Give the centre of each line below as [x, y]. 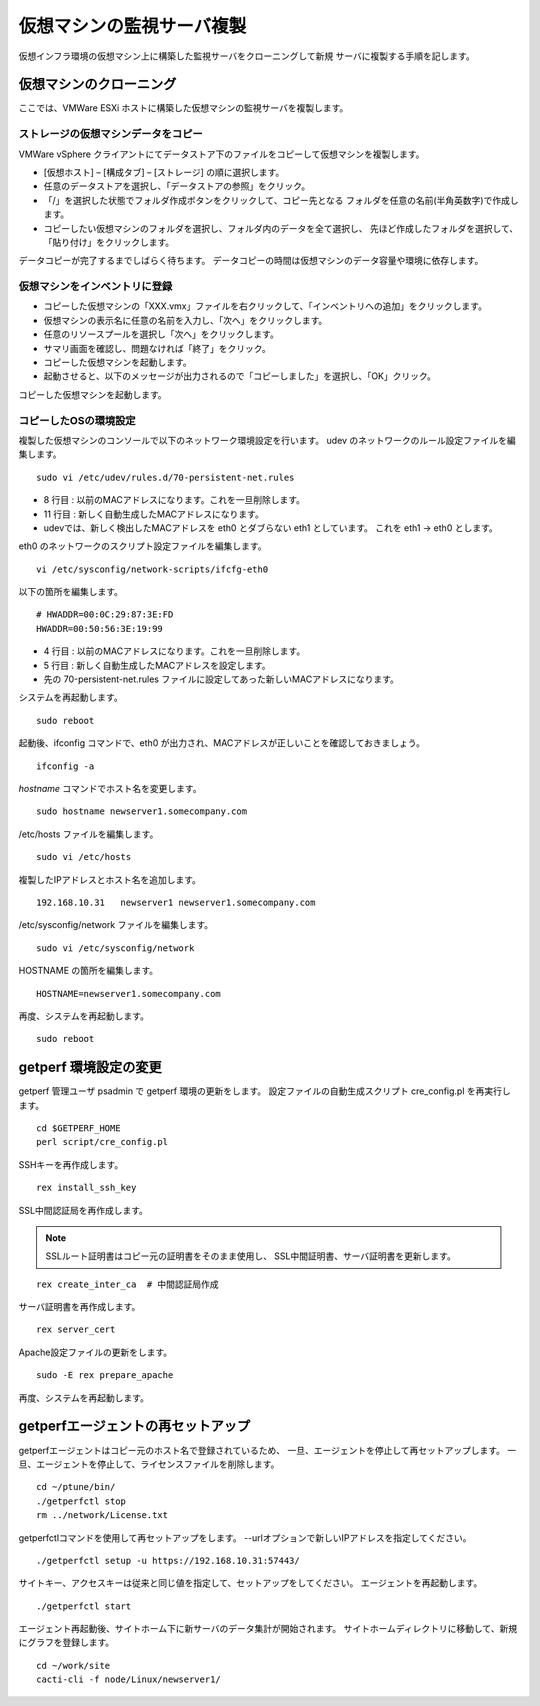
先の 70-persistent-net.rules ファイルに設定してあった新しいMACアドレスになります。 [221, 679]
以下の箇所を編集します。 [71, 592]
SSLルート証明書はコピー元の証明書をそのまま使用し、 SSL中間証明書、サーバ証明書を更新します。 [251, 1256]
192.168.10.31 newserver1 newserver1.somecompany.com [176, 902]
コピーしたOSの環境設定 [77, 420]
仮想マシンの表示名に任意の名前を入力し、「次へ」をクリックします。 [185, 320]
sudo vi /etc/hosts [84, 857]
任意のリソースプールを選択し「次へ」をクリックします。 [161, 334]
